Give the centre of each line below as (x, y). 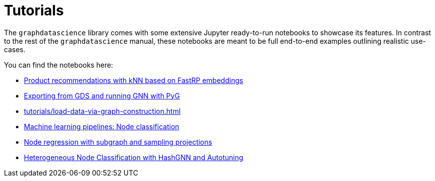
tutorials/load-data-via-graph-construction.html (102, 111)
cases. (15, 49)
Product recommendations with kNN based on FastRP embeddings (134, 80)
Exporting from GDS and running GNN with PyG (102, 95)
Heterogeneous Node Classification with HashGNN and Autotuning (134, 157)
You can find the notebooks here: (59, 65)
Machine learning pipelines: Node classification (102, 126)
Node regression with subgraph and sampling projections (118, 142)
